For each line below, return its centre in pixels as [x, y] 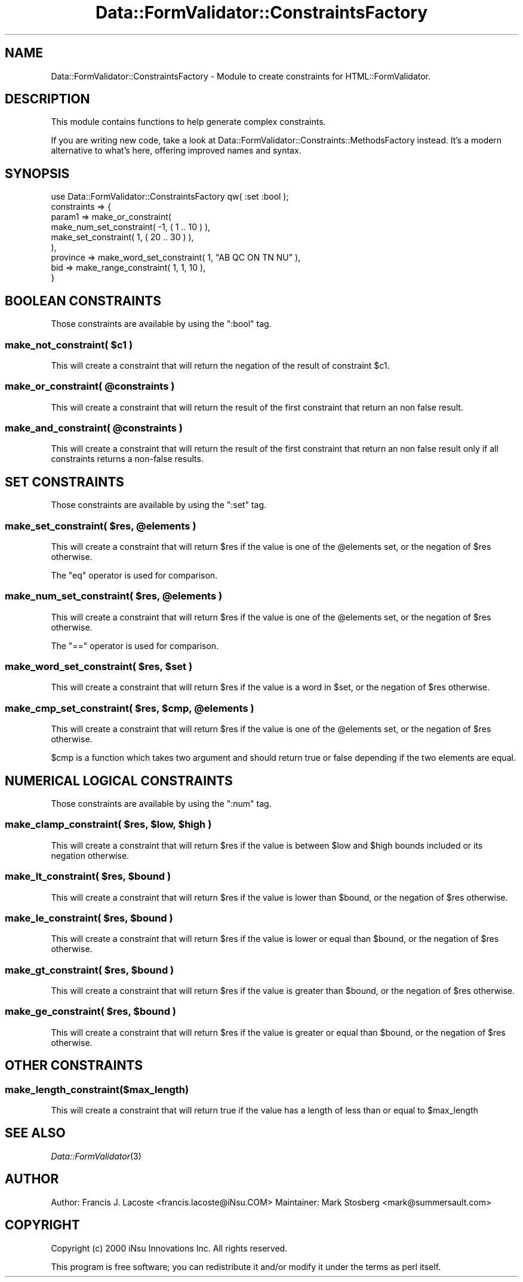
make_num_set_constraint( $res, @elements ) [114, 596]
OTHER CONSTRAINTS [74, 1066]
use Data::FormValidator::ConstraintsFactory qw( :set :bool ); [170, 197]
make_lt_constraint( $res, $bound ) [88, 876]
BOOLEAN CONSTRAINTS [83, 301]
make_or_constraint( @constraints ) [90, 386]
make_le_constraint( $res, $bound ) [89, 918]
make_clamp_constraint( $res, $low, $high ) [108, 824]
